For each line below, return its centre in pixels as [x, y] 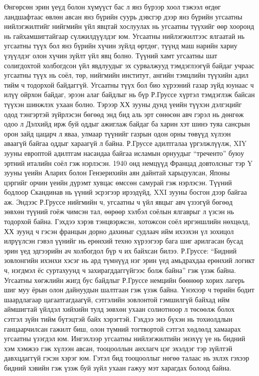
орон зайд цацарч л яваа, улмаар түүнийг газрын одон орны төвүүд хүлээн [118, 133]
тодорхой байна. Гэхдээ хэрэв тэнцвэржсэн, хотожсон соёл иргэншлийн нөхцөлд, [127, 221]
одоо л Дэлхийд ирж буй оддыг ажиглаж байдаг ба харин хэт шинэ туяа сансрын [127, 124]
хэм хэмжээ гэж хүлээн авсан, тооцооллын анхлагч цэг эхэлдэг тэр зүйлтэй [118, 348]
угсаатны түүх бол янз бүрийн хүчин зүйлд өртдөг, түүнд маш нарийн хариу [121, 46]
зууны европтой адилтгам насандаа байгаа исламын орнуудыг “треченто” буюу [124, 153]
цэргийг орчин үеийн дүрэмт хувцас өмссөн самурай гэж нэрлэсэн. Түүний [118, 182]
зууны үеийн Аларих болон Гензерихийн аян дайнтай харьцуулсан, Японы [117, 173]
